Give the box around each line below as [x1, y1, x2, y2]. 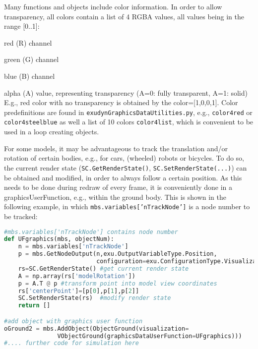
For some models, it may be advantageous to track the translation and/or [4, 143, 228, 153]
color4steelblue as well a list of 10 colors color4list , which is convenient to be [4, 116, 254, 127]
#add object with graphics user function [4, 317, 143, 325]
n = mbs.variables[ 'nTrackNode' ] [18, 243, 129, 250]
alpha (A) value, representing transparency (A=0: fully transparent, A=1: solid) [4, 87, 248, 98]
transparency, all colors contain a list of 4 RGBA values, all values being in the [4, 11, 244, 21]
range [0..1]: [4, 21, 40, 31]
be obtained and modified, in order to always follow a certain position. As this [4, 172, 242, 182]
